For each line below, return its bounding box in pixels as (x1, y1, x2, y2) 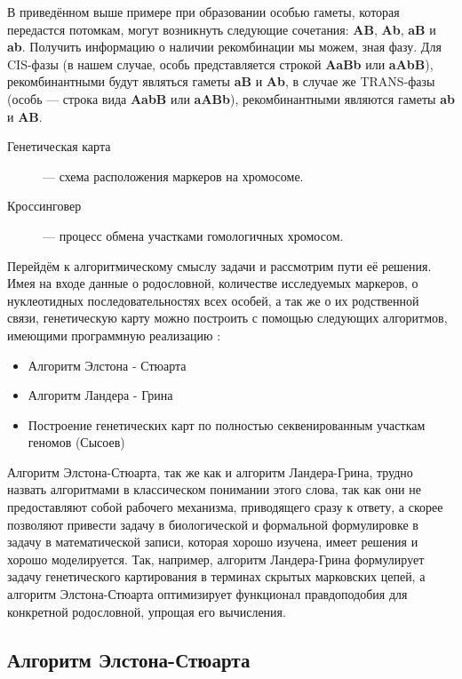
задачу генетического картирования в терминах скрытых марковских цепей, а (7, 567, 426, 586)
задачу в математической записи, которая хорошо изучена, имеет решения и (7, 532, 418, 551)
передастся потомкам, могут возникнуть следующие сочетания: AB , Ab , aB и (7, 20, 436, 38)
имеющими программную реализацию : (7, 325, 221, 344)
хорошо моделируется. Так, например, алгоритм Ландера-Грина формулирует (7, 549, 425, 568)
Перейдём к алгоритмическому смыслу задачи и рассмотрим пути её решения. (7, 256, 432, 275)
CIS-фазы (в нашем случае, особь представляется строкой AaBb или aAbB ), (7, 54, 434, 73)
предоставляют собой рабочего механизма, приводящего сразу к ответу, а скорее (7, 498, 443, 516)
